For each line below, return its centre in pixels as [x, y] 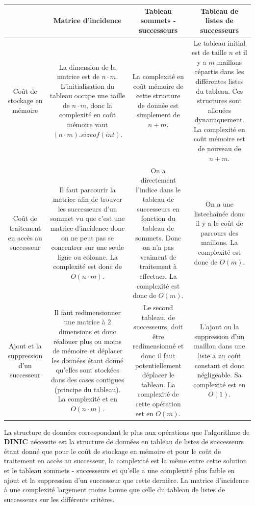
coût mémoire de [158, 86]
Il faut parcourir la [88, 189]
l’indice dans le [158, 189]
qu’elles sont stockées [88, 370]
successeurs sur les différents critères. [59, 499]
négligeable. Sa [219, 375]
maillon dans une [219, 346]
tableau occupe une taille [88, 95]
